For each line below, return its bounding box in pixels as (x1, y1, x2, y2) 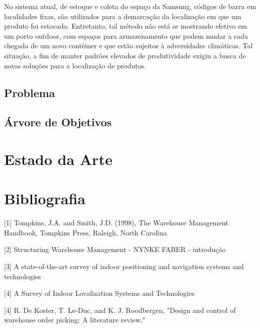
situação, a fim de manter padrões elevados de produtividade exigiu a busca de (4, 50, 246, 60)
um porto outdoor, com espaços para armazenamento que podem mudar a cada (4, 30, 248, 41)
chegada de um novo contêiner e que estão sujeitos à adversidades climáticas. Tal (4, 40, 253, 51)
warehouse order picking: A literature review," (4, 314, 146, 325)
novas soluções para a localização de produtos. (4, 60, 147, 70)
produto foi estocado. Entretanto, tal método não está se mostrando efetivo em (4, 21, 247, 31)
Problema (4, 85, 55, 100)
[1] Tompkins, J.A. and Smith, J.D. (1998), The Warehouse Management (4, 217, 228, 228)
